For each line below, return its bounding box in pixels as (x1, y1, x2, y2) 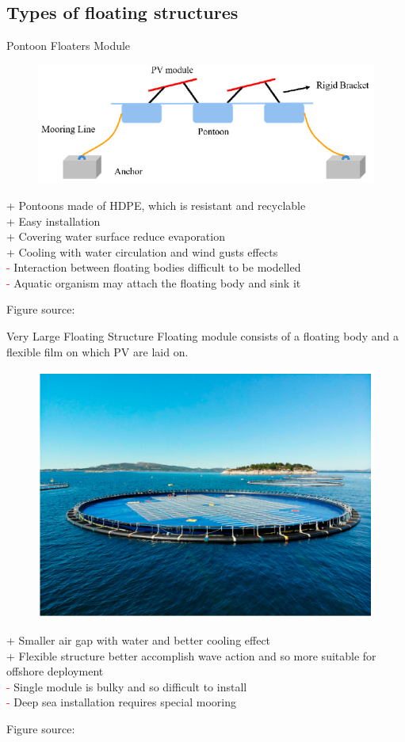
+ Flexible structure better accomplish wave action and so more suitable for (6, 647, 376, 664)
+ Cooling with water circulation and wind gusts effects (6, 243, 278, 260)
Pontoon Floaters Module (6, 37, 131, 54)
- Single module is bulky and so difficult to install (6, 678, 247, 694)
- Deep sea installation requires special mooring (6, 694, 236, 710)
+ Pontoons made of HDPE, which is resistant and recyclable (6, 196, 306, 213)
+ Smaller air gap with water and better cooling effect (6, 631, 271, 648)
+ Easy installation (6, 212, 101, 229)
